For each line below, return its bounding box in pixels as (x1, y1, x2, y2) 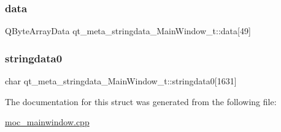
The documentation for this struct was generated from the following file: (5, 95, 277, 108)
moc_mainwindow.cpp (5, 116, 90, 128)
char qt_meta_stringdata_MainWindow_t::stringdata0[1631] (5, 75, 237, 87)
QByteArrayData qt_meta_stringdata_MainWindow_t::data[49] (5, 24, 251, 37)
